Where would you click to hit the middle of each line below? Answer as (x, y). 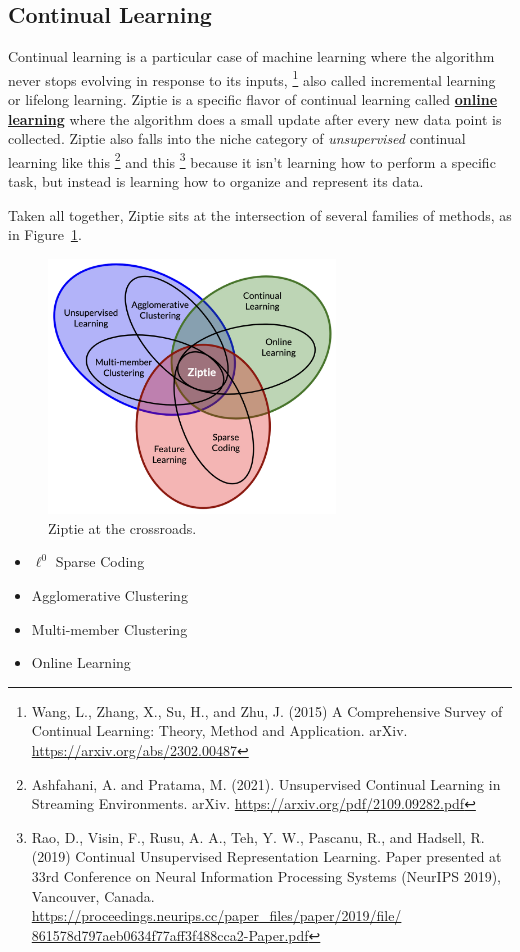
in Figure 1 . (45, 234)
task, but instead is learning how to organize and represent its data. (216, 181)
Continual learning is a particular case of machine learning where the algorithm (251, 56)
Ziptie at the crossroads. (122, 527)
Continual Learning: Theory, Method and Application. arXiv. (219, 730)
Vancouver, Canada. (93, 895)
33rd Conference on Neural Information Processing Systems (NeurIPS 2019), (266, 875)
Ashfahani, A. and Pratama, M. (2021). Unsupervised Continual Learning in (266, 783)
